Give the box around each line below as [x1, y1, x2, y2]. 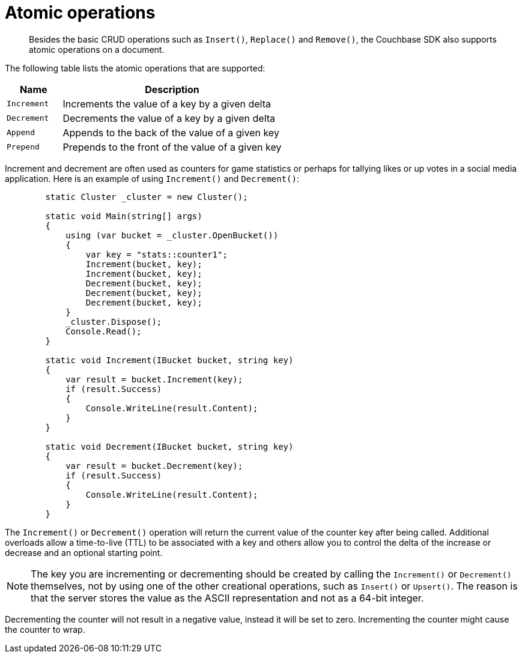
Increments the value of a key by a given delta [62, 97, 271, 110]
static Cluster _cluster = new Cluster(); [45, 192, 248, 202]
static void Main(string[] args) [45, 211, 202, 221]
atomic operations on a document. [29, 44, 165, 55]
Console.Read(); [65, 326, 142, 336]
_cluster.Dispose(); [65, 316, 162, 327]
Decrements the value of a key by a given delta [62, 112, 276, 124]
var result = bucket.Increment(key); [65, 374, 243, 384]
